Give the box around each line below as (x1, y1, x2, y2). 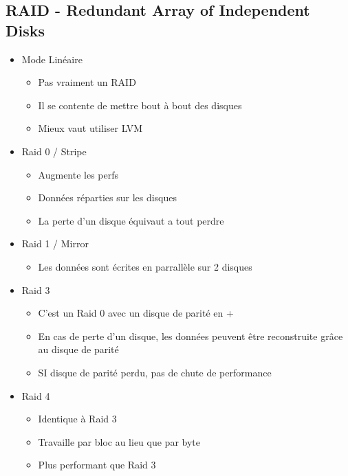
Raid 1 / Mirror (21, 236, 89, 251)
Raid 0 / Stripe (21, 144, 87, 158)
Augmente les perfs (38, 167, 119, 181)
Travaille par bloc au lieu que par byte (38, 434, 201, 449)
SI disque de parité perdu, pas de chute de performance (38, 365, 272, 379)
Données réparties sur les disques (38, 190, 177, 205)
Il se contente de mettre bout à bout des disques (38, 98, 242, 112)
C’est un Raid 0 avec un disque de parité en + (38, 306, 234, 320)
